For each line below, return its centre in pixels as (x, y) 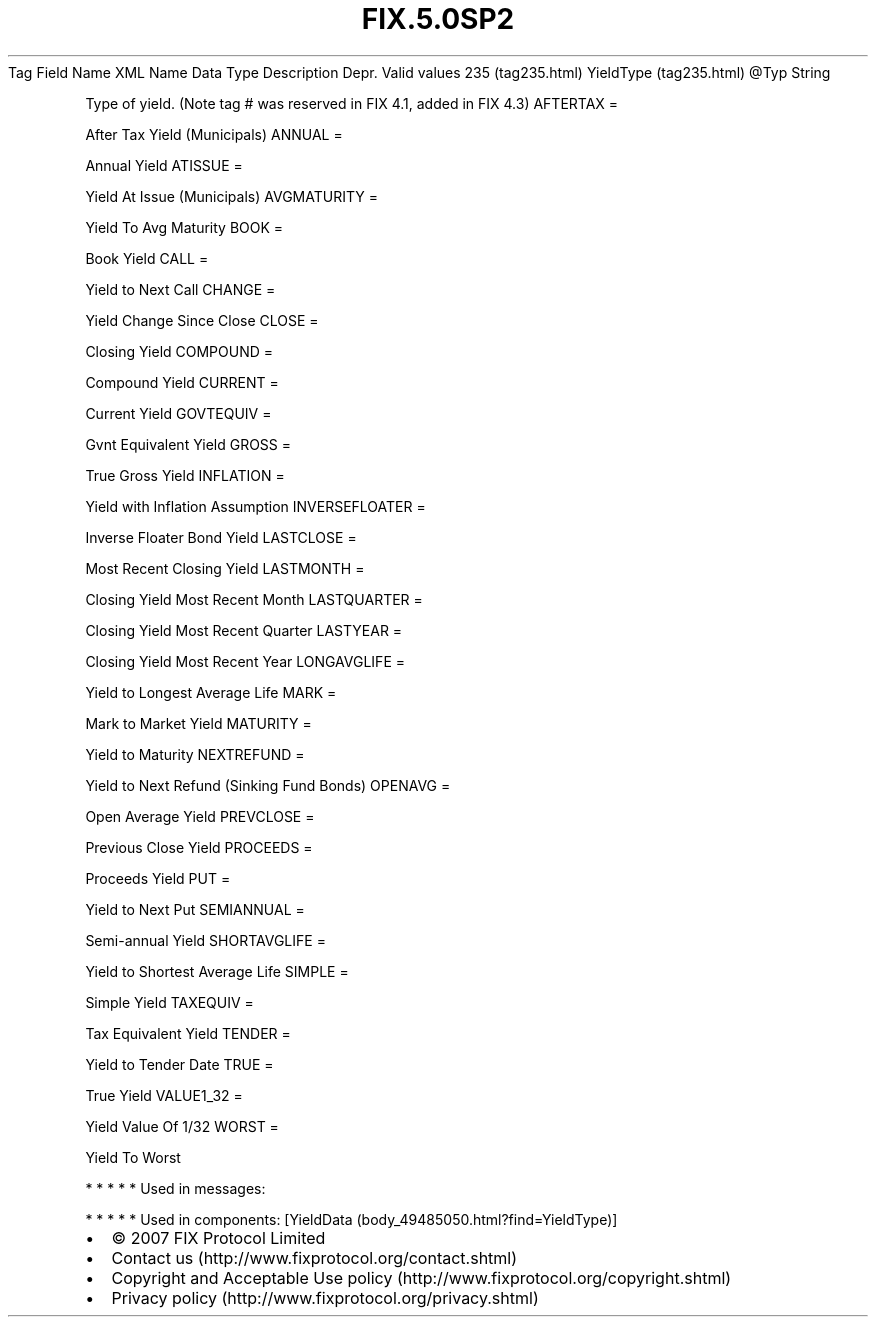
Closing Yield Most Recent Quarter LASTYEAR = (244, 630)
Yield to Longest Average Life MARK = (211, 692)
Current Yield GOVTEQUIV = (178, 413)
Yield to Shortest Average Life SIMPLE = (217, 971)
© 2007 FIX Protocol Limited (218, 1237)
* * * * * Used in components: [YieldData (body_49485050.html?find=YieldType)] (351, 1219)
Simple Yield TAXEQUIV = (169, 1002)
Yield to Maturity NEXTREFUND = (195, 754)
